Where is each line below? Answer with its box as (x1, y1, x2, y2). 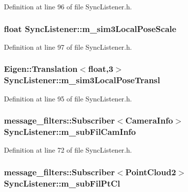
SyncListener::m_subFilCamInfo (4, 125, 136, 137)
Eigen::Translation (4, 63, 78, 75)
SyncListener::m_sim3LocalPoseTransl (4, 74, 160, 86)
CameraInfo (125, 114, 173, 127)
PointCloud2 (125, 165, 176, 178)
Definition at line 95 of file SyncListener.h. (4, 93, 132, 103)
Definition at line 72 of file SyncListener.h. (4, 145, 132, 155)
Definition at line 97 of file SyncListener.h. (4, 41, 132, 52)
